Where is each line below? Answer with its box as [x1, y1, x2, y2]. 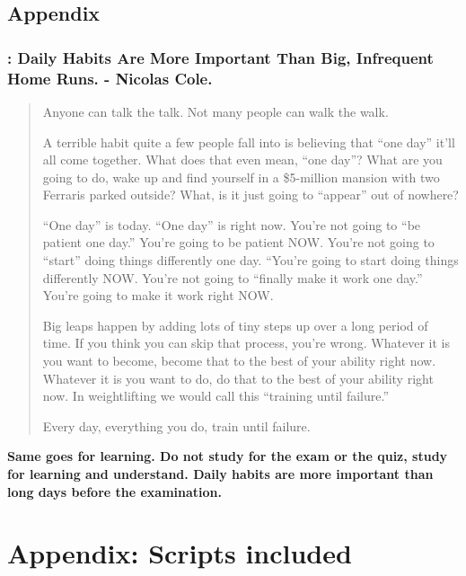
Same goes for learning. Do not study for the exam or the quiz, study [7, 447, 448, 465]
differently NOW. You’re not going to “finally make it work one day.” [42, 268, 423, 287]
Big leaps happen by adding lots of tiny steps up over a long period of [42, 315, 428, 334]
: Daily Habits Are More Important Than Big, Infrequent [7, 46, 434, 68]
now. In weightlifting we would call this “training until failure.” [42, 386, 389, 405]
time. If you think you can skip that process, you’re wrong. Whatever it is [42, 333, 450, 352]
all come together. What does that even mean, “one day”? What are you [42, 150, 443, 169]
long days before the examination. [7, 482, 223, 501]
